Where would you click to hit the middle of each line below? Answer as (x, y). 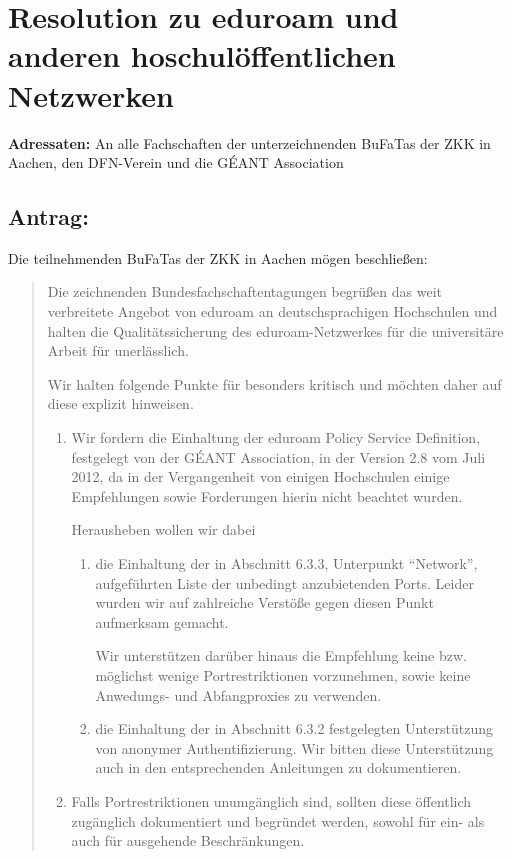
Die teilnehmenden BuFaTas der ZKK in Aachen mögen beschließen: (218, 257)
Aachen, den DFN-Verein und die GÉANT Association (176, 162)
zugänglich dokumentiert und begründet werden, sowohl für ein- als (278, 820)
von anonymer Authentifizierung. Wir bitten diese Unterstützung (294, 747)
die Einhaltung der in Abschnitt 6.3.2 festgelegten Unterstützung (294, 728)
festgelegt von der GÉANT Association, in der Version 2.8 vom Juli (278, 456)
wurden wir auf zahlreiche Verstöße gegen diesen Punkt (264, 602)
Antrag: (48, 216)
